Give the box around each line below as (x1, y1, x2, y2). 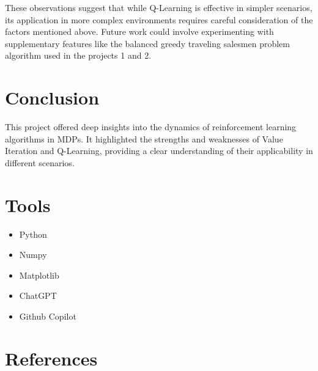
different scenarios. (5, 156, 75, 169)
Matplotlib (19, 268, 59, 281)
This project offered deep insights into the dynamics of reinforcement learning (5, 120, 297, 133)
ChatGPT (19, 289, 57, 302)
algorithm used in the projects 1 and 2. (5, 49, 152, 62)
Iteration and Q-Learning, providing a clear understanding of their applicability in (5, 144, 313, 157)
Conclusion (5, 85, 100, 110)
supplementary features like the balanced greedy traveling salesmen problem (5, 37, 290, 50)
